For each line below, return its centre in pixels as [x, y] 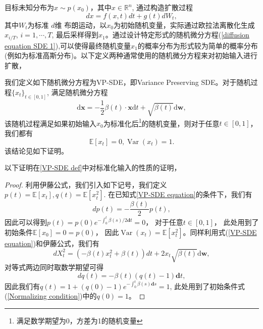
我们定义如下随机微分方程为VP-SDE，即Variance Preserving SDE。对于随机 [128, 82]
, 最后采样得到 [75, 35]
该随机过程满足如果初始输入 [50, 123]
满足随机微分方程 [80, 92]
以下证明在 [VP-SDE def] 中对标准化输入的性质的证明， [93, 168]
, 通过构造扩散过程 [163, 7]
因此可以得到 [26, 222]
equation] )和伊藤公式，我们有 [52, 243]
